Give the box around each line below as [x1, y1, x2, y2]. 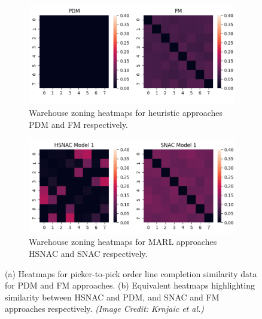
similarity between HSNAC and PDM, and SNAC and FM [5, 290, 220, 303]
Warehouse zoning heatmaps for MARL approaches [29, 235, 217, 248]
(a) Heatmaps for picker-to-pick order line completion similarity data [5, 267, 257, 280]
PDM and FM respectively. [29, 118, 128, 130]
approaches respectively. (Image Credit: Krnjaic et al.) [5, 302, 204, 315]
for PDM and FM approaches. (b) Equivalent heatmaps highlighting [5, 279, 255, 292]
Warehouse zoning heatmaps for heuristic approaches [29, 106, 223, 118]
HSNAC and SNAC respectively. [29, 247, 148, 260]
